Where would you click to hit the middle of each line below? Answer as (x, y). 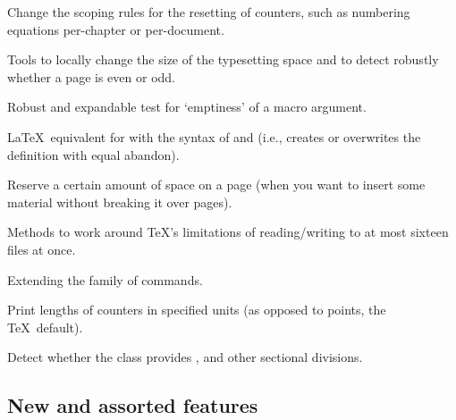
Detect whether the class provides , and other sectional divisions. (185, 357)
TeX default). (45, 327)
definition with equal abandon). (93, 154)
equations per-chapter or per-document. (116, 29)
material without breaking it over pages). (120, 202)
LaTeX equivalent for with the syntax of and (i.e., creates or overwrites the (214, 136)
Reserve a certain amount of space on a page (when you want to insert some (216, 185)
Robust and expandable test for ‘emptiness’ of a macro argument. (187, 107)
